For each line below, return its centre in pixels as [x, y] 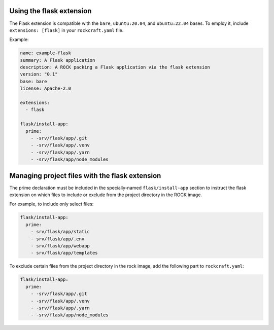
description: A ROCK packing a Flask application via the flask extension [115, 67]
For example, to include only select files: [52, 204]
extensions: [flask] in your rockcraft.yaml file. [66, 30]
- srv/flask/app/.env [58, 239]
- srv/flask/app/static [60, 232]
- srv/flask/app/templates [64, 253]
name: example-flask [45, 53]
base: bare [33, 81]
